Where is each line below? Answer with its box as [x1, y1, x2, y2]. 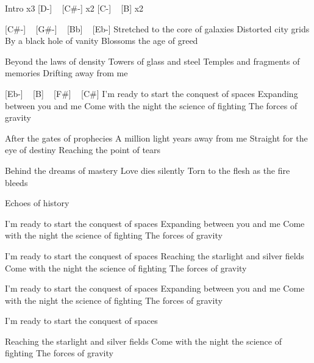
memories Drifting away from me [5, 66, 128, 79]
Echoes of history [5, 196, 70, 209]
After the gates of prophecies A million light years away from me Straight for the [5, 131, 308, 144]
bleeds [5, 176, 28, 189]
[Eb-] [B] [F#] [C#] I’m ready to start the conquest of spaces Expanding [5, 87, 298, 99]
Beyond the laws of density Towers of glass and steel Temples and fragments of [5, 54, 300, 67]
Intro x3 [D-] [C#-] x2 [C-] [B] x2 [5, 2, 144, 14]
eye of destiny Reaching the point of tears [5, 143, 161, 156]
